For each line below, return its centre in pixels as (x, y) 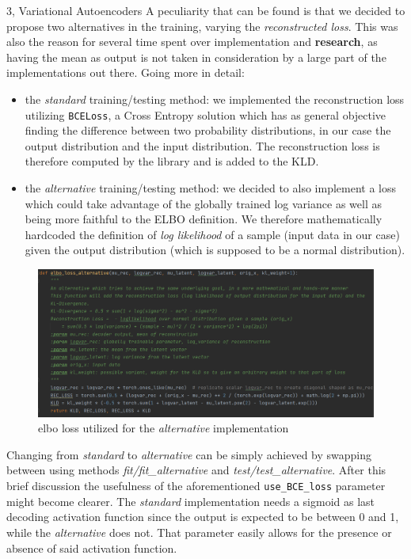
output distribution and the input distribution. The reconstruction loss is (202, 145)
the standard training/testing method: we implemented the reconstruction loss (215, 99)
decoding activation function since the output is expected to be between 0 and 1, (203, 517)
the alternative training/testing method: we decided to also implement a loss (210, 188)
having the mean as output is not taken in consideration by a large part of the (196, 57)
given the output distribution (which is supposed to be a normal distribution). (215, 250)
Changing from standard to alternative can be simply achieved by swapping (189, 454)
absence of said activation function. (92, 548)
